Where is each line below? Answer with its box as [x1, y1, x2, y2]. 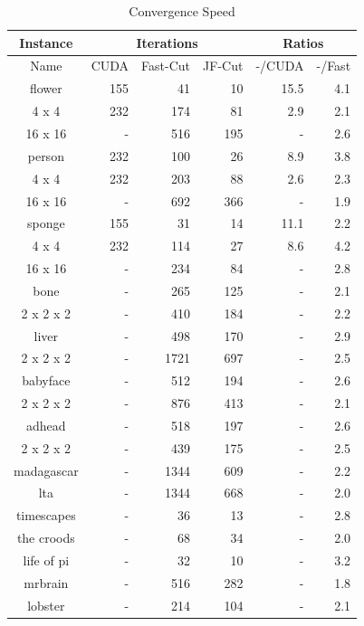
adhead [26, 415, 66, 434]
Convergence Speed [129, 2, 235, 20]
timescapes [15, 506, 76, 525]
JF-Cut [203, 56, 244, 75]
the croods [16, 528, 75, 547]
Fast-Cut [141, 56, 191, 75]
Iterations [136, 33, 198, 52]
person [27, 146, 64, 165]
